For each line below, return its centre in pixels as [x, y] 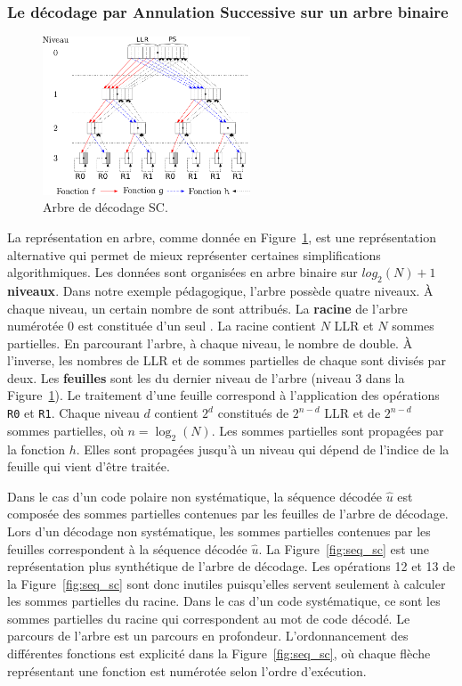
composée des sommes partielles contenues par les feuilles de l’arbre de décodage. [228, 514]
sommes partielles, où [65, 430]
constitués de [253, 413]
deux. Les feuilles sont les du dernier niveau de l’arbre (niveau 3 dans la [206, 377]
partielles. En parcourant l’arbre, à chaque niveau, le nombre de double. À [210, 343]
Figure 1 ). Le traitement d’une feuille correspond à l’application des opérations [223, 395]
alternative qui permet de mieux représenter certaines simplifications [194, 254]
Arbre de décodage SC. [105, 207]
